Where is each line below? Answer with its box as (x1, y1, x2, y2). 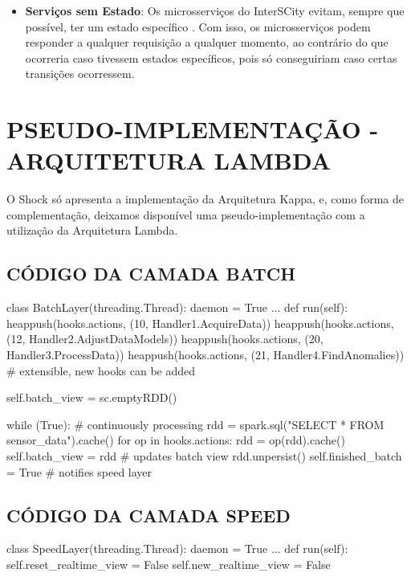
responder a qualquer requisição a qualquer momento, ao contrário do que (25, 34, 389, 51)
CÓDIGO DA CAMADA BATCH (6, 261, 296, 286)
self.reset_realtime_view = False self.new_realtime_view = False (6, 556, 331, 572)
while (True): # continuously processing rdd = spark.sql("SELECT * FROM (6, 415, 385, 432)
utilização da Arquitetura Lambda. (6, 222, 178, 239)
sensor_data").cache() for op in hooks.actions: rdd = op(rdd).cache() (6, 432, 345, 448)
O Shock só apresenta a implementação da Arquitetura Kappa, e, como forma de (6, 190, 404, 207)
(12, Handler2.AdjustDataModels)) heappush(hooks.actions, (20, (6, 330, 324, 347)
